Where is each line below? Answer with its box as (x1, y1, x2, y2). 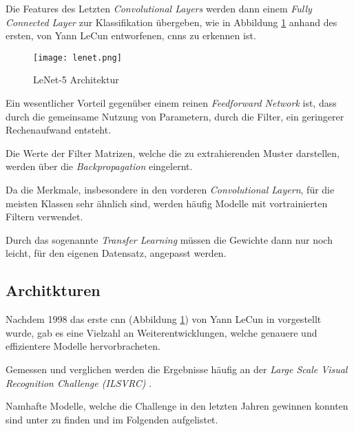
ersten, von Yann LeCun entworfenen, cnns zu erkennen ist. (6, 28, 256, 43)
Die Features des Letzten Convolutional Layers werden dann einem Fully (6, 1, 312, 15)
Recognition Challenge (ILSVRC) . (6, 375, 152, 390)
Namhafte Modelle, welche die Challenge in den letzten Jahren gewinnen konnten (6, 399, 348, 413)
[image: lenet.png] (33, 52, 122, 63)
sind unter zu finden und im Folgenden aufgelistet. (6, 412, 218, 426)
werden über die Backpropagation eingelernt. (6, 159, 193, 174)
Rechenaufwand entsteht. (6, 123, 112, 137)
